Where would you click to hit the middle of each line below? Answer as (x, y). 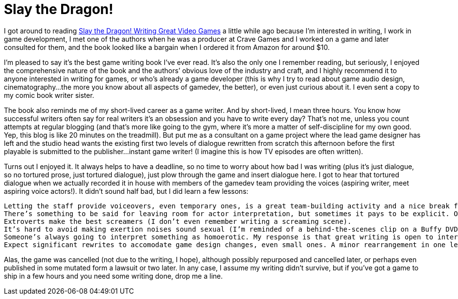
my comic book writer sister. (49, 95)
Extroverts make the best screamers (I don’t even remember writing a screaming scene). (178, 221)
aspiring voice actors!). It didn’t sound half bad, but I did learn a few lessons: (126, 191)
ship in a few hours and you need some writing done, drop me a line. (114, 276)
